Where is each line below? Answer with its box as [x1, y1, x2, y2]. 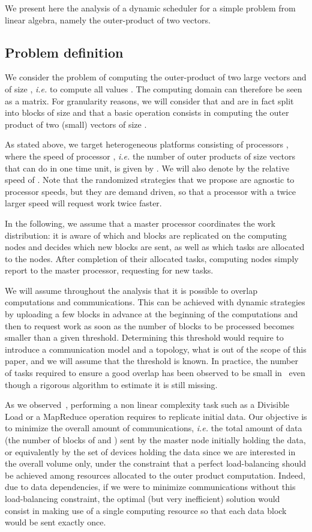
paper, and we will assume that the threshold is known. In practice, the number [5, 354, 298, 367]
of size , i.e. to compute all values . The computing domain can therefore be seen [5, 82, 302, 95]
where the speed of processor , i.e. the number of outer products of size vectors [5, 149, 295, 162]
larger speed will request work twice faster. [5, 197, 162, 209]
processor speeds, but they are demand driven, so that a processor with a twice [5, 185, 296, 197]
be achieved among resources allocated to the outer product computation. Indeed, [5, 468, 305, 481]
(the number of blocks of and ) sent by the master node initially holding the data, [5, 434, 306, 446]
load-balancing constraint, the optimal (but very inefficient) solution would [5, 492, 280, 504]
